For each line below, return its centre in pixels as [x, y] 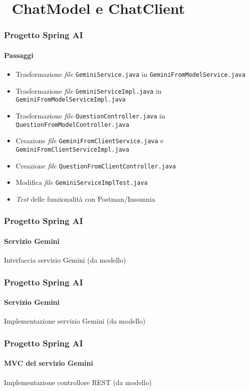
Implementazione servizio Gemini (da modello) [75, 321]
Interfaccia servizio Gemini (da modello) [65, 260]
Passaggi [19, 55]
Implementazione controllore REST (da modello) [78, 382]
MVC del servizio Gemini [49, 363]
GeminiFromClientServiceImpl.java [72, 149]
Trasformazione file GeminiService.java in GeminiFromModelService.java [130, 74]
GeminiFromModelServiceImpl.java [71, 100]
